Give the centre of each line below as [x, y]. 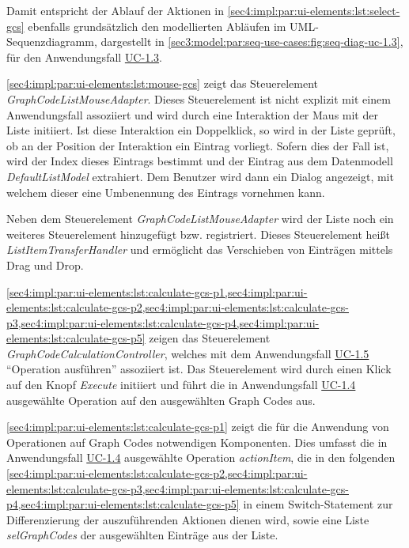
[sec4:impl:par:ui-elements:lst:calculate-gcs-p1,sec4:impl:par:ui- [157, 291]
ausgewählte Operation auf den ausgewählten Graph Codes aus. [161, 400]
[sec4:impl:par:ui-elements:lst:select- [314, 10]
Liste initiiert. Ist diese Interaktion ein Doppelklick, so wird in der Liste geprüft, [201, 130]
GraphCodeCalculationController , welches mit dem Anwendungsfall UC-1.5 [188, 353]
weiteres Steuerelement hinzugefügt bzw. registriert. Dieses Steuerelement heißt [198, 234]
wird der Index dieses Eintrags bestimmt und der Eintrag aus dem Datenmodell [200, 161]
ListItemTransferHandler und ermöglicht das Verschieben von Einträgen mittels [200, 249]
